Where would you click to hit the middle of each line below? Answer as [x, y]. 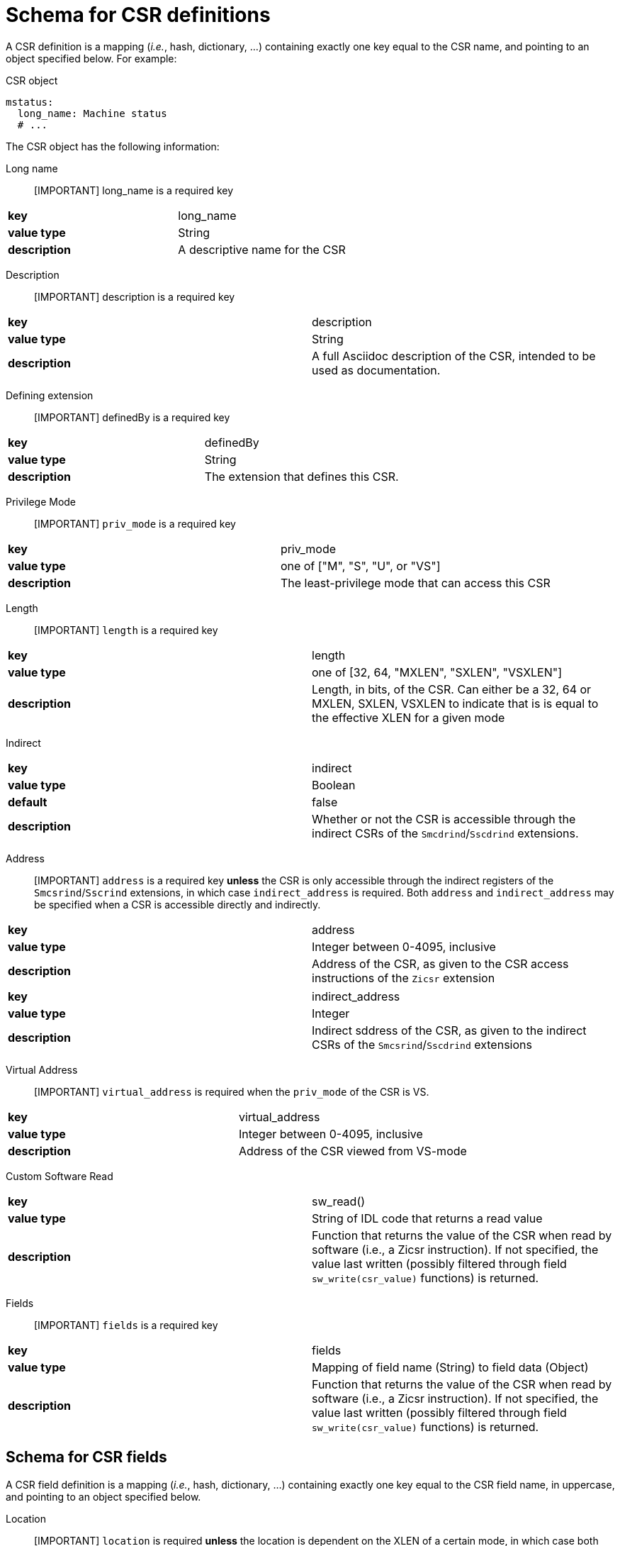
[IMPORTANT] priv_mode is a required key [135, 523]
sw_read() [339, 1201]
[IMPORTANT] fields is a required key [126, 1325]
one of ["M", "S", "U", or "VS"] [360, 566]
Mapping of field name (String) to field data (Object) [450, 1367]
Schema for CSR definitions [138, 15]
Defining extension [50, 395]
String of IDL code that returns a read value [427, 1218]
